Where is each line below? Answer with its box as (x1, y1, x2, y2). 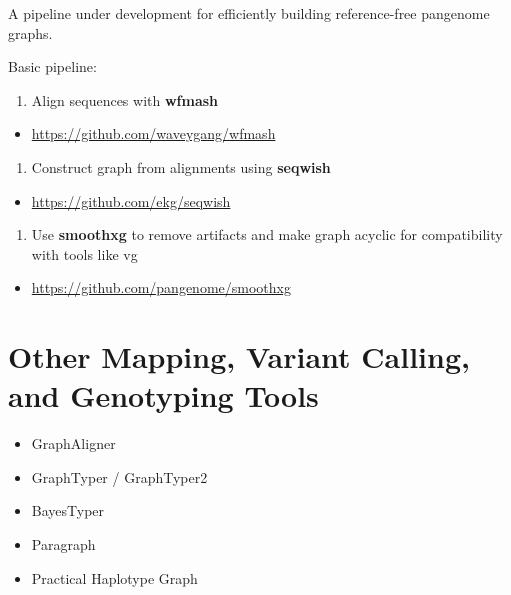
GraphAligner (31, 433, 116, 454)
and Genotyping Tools (8, 375, 319, 416)
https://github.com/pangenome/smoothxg (31, 277, 291, 298)
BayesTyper (31, 500, 105, 521)
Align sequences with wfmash (31, 89, 219, 110)
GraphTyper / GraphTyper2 (31, 466, 208, 487)
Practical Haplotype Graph (31, 567, 198, 588)
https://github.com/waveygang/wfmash (31, 123, 276, 144)
